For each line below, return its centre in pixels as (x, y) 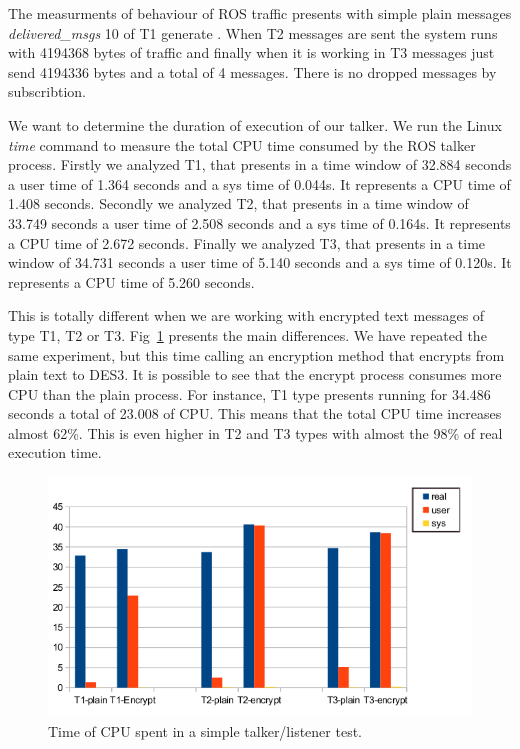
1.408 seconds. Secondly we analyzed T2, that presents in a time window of (238, 203)
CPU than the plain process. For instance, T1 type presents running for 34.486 (249, 393)
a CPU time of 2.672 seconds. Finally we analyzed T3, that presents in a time (247, 242)
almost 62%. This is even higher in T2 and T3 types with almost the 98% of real (255, 432)
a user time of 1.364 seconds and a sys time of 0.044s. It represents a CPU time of (259, 183)
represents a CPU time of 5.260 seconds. (131, 281)
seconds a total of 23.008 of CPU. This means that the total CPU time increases (255, 413)
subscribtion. (47, 91)
